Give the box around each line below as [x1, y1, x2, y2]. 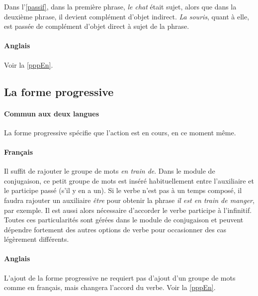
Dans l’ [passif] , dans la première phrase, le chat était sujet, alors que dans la [4, 1, 237, 11]
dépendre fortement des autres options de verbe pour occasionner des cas [4, 224, 227, 234]
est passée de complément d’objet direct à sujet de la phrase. [4, 21, 189, 31]
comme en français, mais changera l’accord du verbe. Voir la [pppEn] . [4, 282, 216, 293]
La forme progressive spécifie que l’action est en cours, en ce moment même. [4, 127, 236, 137]
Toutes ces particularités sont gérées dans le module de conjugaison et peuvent [4, 214, 244, 225]
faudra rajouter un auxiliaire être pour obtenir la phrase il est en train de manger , [4, 195, 255, 205]
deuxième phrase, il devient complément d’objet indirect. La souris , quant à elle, [4, 11, 250, 21]
